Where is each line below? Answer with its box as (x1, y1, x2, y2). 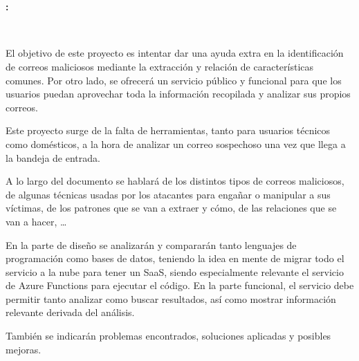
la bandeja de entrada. (6, 150, 100, 165)
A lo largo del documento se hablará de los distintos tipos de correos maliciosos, (6, 174, 344, 188)
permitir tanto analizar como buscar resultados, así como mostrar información (6, 291, 336, 306)
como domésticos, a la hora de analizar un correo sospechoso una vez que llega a (6, 136, 346, 151)
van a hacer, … (6, 214, 67, 228)
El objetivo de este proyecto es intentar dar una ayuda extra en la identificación (6, 46, 344, 60)
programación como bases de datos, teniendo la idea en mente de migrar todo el (6, 251, 344, 266)
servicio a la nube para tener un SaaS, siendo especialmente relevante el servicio (6, 264, 344, 279)
